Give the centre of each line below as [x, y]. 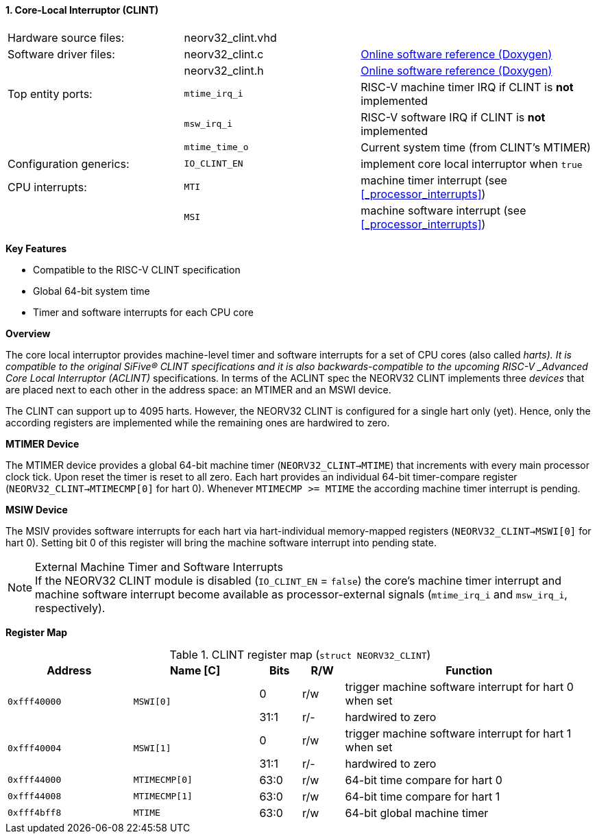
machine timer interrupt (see [434, 180]
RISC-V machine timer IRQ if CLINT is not [467, 87]
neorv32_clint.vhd [230, 37]
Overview [28, 333]
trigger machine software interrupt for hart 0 [459, 686]
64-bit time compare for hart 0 [424, 780]
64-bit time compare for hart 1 [423, 796]
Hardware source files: [66, 37]
